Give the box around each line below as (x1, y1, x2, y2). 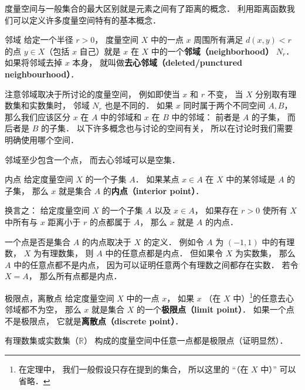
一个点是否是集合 (5, 235, 70, 247)
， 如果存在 (194, 204, 239, 216)
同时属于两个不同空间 (183, 99, 266, 111)
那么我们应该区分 (5, 110, 70, 123)
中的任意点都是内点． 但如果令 (105, 247, 223, 259)
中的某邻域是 (226, 173, 276, 185)
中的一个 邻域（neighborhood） (151, 45, 274, 57)
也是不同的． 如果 (104, 99, 174, 111)
